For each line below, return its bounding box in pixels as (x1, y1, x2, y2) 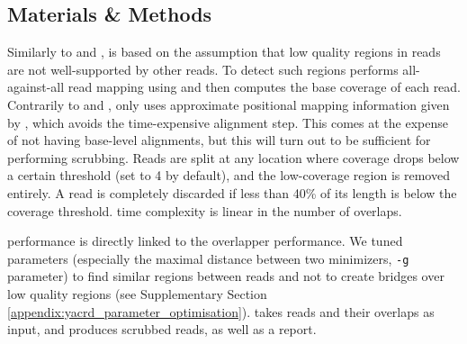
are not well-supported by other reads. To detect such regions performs (7, 59, 399, 78)
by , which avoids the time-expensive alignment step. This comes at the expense (7, 113, 448, 131)
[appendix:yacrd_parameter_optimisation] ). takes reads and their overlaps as (7, 302, 435, 321)
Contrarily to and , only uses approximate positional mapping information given (7, 95, 450, 113)
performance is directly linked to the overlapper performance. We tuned (7, 231, 403, 250)
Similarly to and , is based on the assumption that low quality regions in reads (7, 42, 441, 61)
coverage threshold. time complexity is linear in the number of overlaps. (7, 201, 402, 220)
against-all (7, 77, 65, 96)
